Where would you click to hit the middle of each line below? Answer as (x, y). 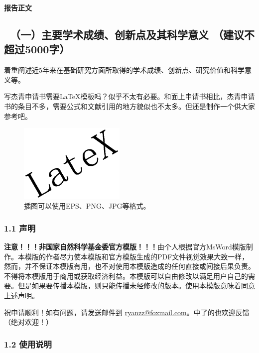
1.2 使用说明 (28, 344)
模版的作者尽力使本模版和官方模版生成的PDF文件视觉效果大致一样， (137, 256)
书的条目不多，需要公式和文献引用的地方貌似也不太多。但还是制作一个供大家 (129, 106)
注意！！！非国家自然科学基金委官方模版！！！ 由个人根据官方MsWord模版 (125, 246)
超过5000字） (37, 49)
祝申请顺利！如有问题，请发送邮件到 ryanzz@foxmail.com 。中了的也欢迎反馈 (127, 312)
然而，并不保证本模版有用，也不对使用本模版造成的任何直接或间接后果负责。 (129, 266)
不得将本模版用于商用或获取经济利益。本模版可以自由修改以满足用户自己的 (126, 276)
